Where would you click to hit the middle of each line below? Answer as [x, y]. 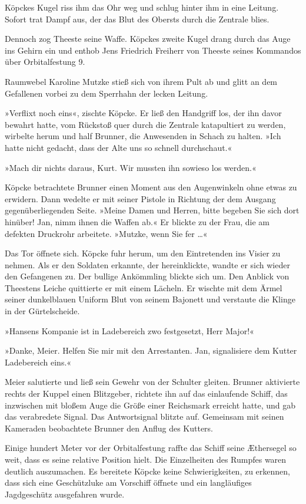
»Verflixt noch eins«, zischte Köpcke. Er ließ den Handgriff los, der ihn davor [143, 113]
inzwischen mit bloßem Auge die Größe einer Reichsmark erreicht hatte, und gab [150, 405]
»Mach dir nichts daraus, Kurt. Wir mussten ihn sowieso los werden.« [131, 167]
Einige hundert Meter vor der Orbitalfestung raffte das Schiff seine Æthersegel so [151, 448]
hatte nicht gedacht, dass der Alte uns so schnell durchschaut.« [119, 147]
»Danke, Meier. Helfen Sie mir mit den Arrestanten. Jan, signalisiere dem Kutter [151, 350]
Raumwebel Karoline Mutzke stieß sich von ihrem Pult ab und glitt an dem [141, 81]
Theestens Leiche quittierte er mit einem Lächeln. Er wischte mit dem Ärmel [144, 287]
